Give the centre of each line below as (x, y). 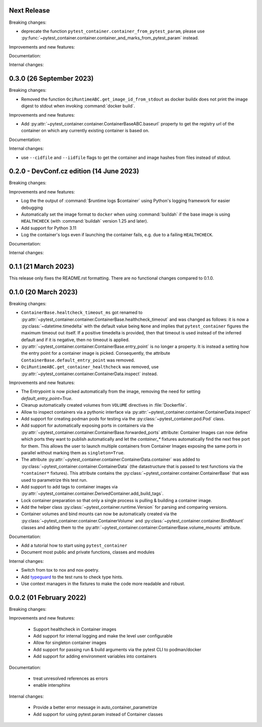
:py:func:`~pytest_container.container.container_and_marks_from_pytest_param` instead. (110, 38)
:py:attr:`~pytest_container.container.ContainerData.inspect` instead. (90, 374)
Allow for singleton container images (70, 643)
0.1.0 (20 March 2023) (43, 292)
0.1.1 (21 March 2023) (42, 267)
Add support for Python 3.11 (49, 228)
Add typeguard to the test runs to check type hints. (72, 577)
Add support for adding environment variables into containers (95, 657)
